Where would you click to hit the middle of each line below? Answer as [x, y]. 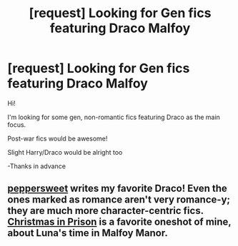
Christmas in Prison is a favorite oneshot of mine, [119, 222]
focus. [17, 124]
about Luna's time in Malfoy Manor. [88, 233]
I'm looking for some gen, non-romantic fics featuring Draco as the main [114, 117]
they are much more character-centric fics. [105, 211]
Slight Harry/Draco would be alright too [65, 152]
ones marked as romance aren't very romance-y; [119, 200]
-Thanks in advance [37, 166]
